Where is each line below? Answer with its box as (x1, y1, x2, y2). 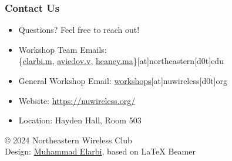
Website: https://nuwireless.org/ (18, 94, 136, 106)
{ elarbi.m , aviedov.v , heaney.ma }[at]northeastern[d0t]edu (18, 55, 224, 67)
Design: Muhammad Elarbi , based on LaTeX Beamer (5, 145, 196, 157)
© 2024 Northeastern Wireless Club (5, 133, 132, 146)
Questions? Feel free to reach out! (18, 24, 140, 36)
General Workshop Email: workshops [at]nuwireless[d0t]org (18, 75, 228, 86)
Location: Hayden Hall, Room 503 (18, 114, 142, 126)
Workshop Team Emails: (18, 43, 107, 55)
